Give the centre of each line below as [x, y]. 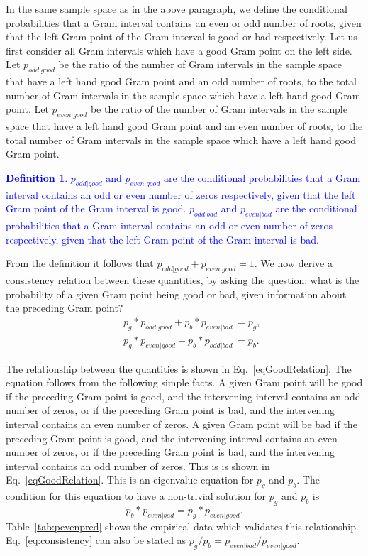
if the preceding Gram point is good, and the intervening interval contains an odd [183, 396]
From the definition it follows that [80, 263]
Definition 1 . [37, 177]
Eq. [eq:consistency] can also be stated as [96, 540]
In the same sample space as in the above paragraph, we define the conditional [177, 9]
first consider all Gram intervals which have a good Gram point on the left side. [179, 50]
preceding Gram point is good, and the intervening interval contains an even [172, 438]
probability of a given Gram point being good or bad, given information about [176, 294]
